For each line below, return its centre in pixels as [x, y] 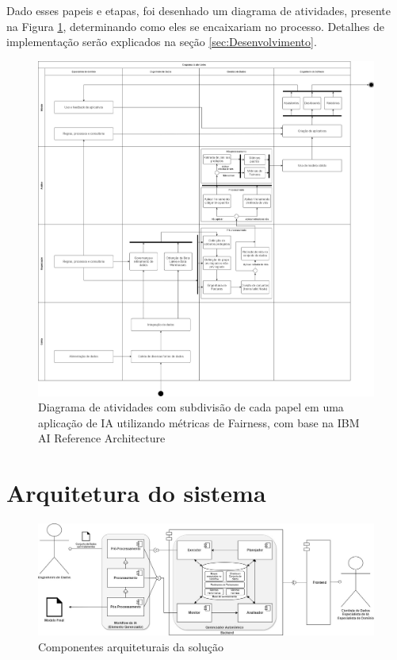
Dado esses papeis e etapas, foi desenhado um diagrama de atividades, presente [199, 10]
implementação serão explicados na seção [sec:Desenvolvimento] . [162, 42]
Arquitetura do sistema [136, 493]
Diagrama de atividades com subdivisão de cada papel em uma [191, 407]
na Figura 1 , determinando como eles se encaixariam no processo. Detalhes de [195, 26]
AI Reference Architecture [102, 438]
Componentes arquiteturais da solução [131, 646]
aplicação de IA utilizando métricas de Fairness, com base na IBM [199, 422]
